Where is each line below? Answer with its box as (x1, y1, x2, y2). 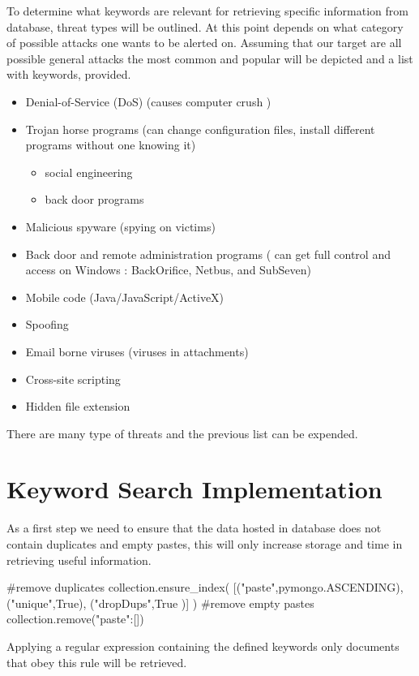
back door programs (45, 191, 144, 208)
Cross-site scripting (25, 370, 121, 387)
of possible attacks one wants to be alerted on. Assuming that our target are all (6, 34, 402, 51)
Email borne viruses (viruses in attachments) (25, 342, 249, 360)
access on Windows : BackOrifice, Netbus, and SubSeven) (25, 261, 311, 278)
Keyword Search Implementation (6, 472, 383, 506)
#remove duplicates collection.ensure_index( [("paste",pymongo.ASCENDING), (6, 579, 404, 596)
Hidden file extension (25, 398, 130, 415)
